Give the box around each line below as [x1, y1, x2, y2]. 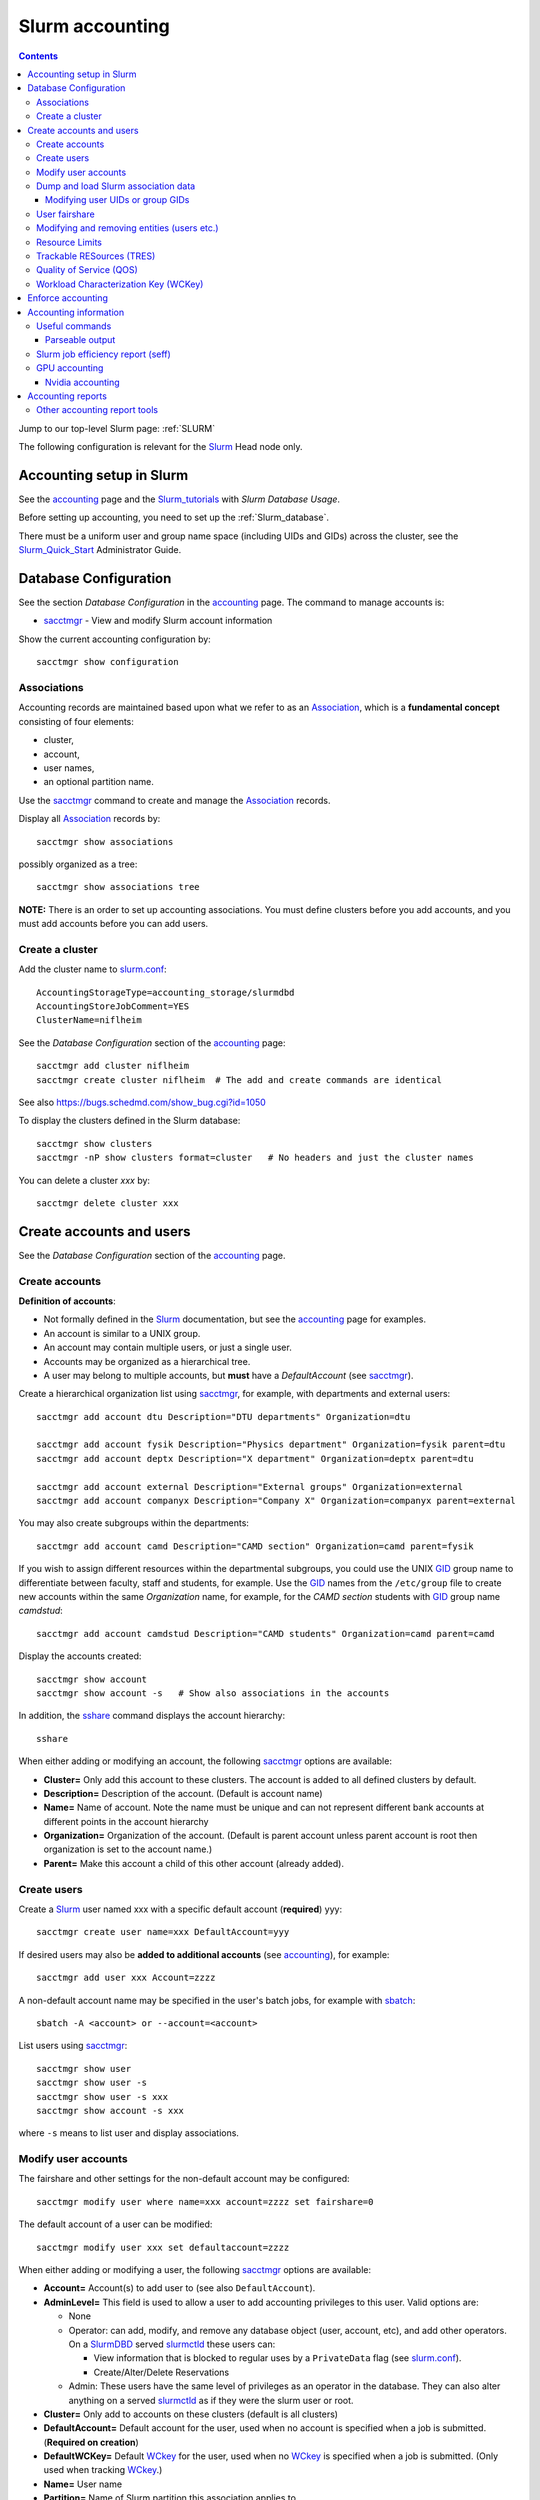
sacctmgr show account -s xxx [36, 2105, 185, 2116]
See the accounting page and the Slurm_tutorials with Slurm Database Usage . [18, 493, 340, 505]
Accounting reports [27, 390, 107, 402]
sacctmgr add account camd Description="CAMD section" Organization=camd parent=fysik [36, 1540, 474, 1552]
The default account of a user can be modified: [18, 2218, 213, 2230]
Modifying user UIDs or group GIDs [45, 194, 190, 206]
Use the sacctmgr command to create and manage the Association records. [18, 794, 331, 806]
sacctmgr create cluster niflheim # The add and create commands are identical [36, 1074, 443, 1085]
